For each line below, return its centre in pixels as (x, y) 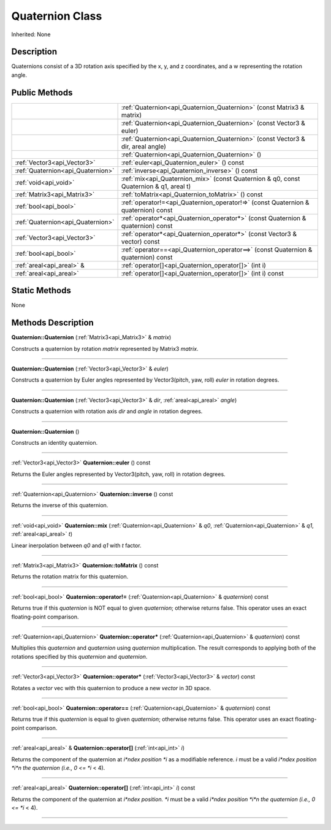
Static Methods (41, 290)
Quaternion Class (57, 16)
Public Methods (42, 92)
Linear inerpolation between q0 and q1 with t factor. (76, 545)
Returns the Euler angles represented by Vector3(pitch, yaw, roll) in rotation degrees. (119, 474)
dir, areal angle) (144, 146)
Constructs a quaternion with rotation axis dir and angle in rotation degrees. (107, 412)
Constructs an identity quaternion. (55, 442)
